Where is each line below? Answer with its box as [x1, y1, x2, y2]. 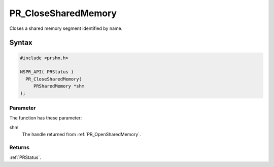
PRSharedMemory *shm [33, 83, 85, 89]
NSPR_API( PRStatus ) [20, 69, 74, 75]
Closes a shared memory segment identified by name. [9, 25, 123, 31]
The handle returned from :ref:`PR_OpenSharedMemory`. [22, 132, 141, 138]
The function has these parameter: [9, 115, 82, 121]
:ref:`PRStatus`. [9, 154, 42, 160]
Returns [9, 144, 30, 151]
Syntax [9, 38, 32, 47]
